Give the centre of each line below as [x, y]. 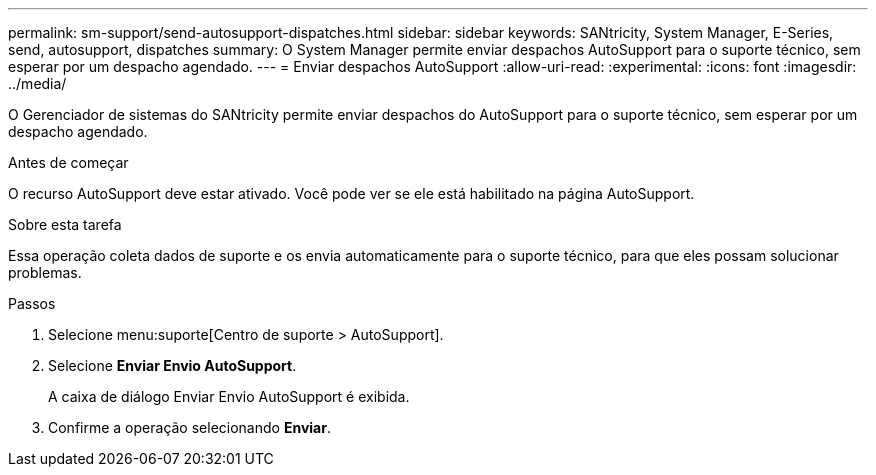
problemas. [45, 272]
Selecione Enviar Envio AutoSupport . [172, 365]
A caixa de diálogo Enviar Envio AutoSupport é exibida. [229, 396]
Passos [32, 303]
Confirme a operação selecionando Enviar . [189, 427]
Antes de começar [68, 162]
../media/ [37, 83]
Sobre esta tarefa [65, 224]
